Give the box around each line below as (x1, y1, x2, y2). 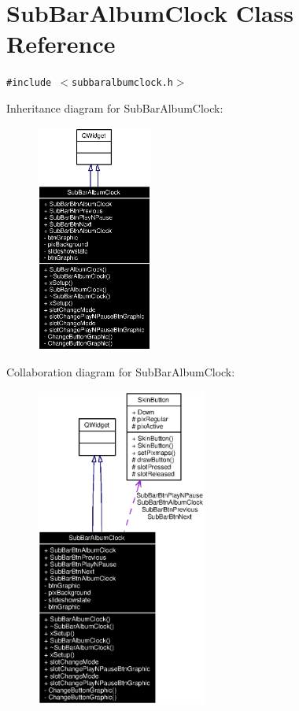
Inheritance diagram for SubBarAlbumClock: (6, 99, 223, 116)
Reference (6, 28, 116, 60)
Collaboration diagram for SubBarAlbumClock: (6, 364, 235, 380)
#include (6, 77, 52, 89)
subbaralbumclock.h (72, 77, 173, 89)
